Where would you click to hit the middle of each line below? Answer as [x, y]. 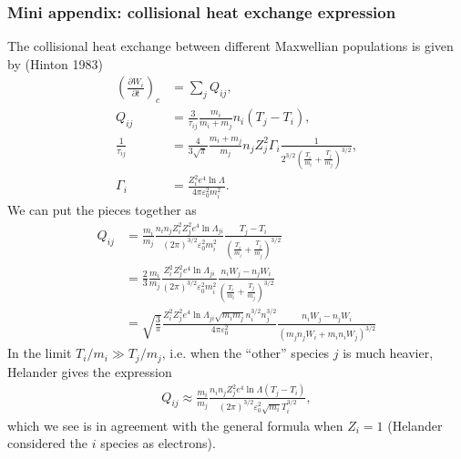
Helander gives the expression [90, 371]
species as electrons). [158, 443]
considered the [48, 443]
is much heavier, [388, 353]
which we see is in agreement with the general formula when [175, 425]
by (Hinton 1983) [56, 63]
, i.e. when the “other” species [246, 353]
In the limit [40, 353]
